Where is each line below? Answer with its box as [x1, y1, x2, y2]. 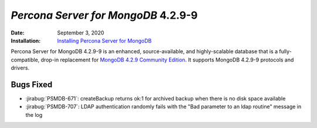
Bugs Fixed [11, 79, 53, 89]
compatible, [11, 56, 40, 63]
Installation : [11, 37, 41, 44]
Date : [11, 29, 25, 36]
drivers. [11, 64, 29, 71]
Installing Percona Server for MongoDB [57, 37, 152, 44]
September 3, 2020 [57, 29, 104, 36]
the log [25, 111, 43, 118]
